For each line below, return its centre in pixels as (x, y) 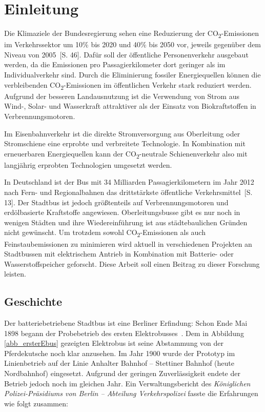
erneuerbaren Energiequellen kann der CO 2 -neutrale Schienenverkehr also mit (126, 154)
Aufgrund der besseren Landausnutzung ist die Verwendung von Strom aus (122, 96)
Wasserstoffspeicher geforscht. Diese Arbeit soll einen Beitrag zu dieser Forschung (132, 263)
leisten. (15, 274)
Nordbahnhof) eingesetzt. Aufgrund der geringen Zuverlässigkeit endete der (122, 373)
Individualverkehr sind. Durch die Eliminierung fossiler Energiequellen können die (132, 75)
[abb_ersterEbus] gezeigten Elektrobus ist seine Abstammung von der (114, 343)
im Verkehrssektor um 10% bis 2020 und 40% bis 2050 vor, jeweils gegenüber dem (133, 44)
